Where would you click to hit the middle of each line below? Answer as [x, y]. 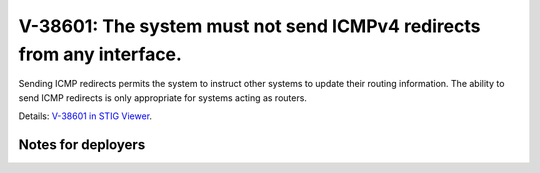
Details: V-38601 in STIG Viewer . [85, 116]
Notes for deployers [82, 144]
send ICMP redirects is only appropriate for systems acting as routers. [162, 97]
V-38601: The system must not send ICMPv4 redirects [249, 26]
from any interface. [100, 54]
